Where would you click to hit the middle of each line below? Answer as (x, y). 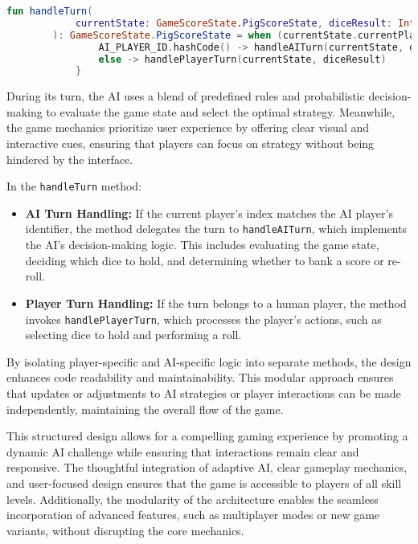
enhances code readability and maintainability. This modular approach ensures (200, 377)
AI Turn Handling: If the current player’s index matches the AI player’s (209, 213)
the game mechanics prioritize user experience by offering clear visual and (188, 127)
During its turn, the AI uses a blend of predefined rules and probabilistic (186, 96)
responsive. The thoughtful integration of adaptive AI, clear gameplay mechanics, (207, 467)
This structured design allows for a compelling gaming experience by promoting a (207, 436)
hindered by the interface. (70, 159)
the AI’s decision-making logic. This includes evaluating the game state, (202, 245)
